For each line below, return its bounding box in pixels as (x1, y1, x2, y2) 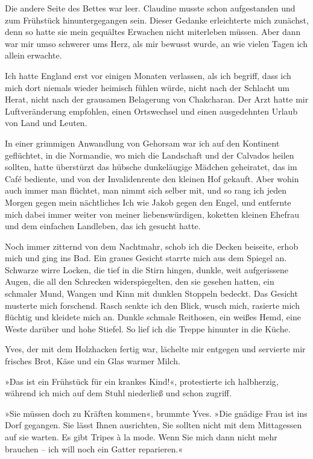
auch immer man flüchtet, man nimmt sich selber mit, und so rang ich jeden (5, 184, 286, 197)
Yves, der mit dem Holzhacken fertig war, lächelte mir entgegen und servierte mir (5, 343, 306, 355)
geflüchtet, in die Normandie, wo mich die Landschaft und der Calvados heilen (5, 148, 294, 161)
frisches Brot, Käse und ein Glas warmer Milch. (5, 355, 180, 367)
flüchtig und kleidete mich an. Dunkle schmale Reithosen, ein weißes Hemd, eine (5, 311, 301, 323)
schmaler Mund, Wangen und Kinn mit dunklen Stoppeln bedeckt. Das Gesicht (5, 287, 298, 300)
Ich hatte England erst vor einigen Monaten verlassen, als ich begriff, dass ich (5, 69, 291, 81)
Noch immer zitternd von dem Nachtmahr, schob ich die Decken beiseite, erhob (5, 239, 299, 252)
